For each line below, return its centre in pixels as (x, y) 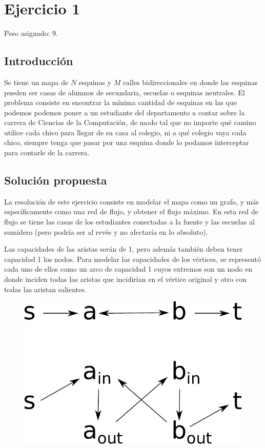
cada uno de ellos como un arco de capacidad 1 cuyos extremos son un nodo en (128, 269)
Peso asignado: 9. (31, 33)
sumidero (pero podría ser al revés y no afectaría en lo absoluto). (106, 231)
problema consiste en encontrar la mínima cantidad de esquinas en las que (120, 102)
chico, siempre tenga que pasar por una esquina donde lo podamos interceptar (127, 142)
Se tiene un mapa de (36, 82)
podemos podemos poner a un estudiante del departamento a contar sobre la (125, 112)
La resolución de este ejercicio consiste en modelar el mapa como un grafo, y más (131, 201)
